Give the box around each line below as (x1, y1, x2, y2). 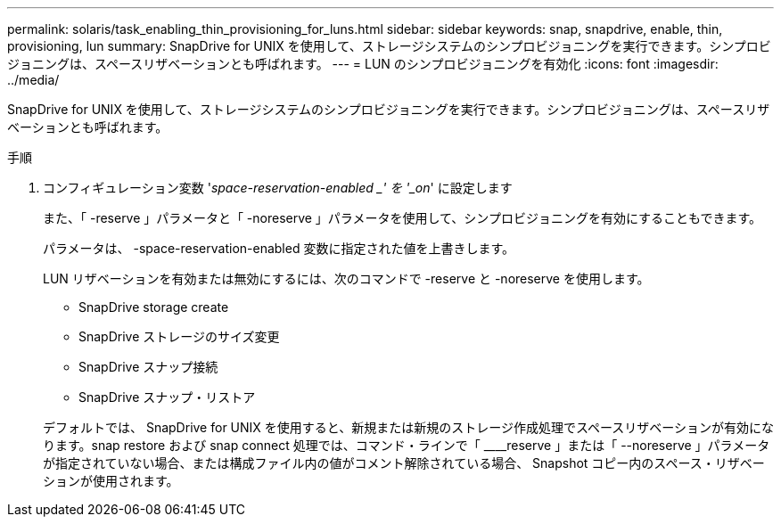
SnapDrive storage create (78, 299, 229, 315)
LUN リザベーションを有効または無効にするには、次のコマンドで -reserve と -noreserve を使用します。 (43, 271, 650, 286)
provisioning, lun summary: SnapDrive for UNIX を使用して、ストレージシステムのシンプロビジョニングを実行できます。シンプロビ (7, 38, 771, 53)
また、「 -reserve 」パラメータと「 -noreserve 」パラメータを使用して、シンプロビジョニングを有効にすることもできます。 (43, 210, 762, 225)
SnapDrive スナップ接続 (78, 359, 218, 374)
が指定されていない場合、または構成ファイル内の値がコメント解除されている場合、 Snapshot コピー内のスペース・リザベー (43, 455, 765, 471)
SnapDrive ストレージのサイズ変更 (78, 329, 280, 344)
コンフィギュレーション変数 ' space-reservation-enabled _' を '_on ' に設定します (43, 180, 513, 195)
